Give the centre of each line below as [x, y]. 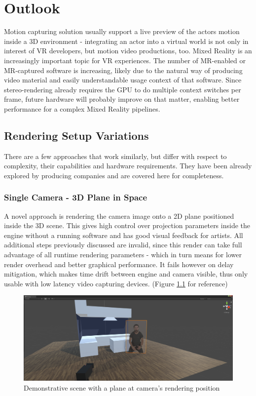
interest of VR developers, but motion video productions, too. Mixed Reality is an [128, 51]
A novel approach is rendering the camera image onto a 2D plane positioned [119, 216]
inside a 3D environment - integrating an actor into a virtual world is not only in [126, 41]
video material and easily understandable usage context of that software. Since [123, 80]
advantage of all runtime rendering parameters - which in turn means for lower [123, 255]
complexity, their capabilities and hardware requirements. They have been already [128, 166]
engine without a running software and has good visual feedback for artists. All [124, 235]
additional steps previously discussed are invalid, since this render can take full [123, 245]
